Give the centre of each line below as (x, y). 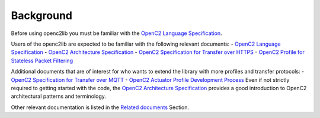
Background (41, 15)
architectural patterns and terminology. (59, 96)
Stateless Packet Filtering (42, 60)
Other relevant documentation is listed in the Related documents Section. (100, 107)
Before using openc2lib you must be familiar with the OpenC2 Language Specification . (116, 33)
